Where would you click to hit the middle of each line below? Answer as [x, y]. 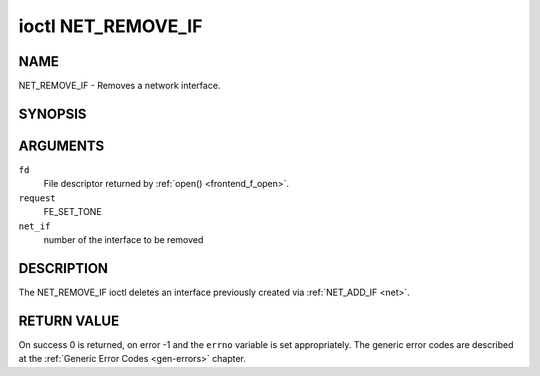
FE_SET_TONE [72, 212]
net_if [34, 226]
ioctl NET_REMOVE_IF [110, 26]
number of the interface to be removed [123, 239]
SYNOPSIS [52, 113]
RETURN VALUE [69, 320]
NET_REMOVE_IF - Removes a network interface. [119, 86]
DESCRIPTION [63, 268]
